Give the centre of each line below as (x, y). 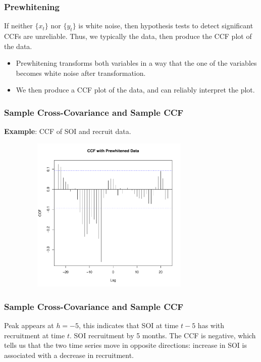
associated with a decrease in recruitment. (69, 355)
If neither (18, 26)
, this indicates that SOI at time (129, 325)
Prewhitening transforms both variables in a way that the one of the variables (136, 63)
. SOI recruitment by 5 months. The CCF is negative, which (163, 335)
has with (211, 325)
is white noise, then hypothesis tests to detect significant (166, 26)
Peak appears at (29, 325)
